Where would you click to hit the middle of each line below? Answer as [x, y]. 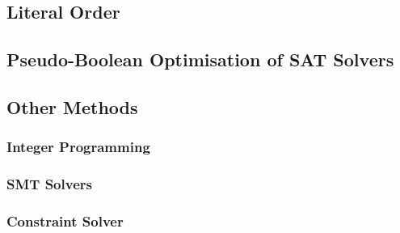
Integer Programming [78, 147]
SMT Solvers [49, 184]
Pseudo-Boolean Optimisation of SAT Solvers [200, 59]
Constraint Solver [65, 220]
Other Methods [72, 106]
